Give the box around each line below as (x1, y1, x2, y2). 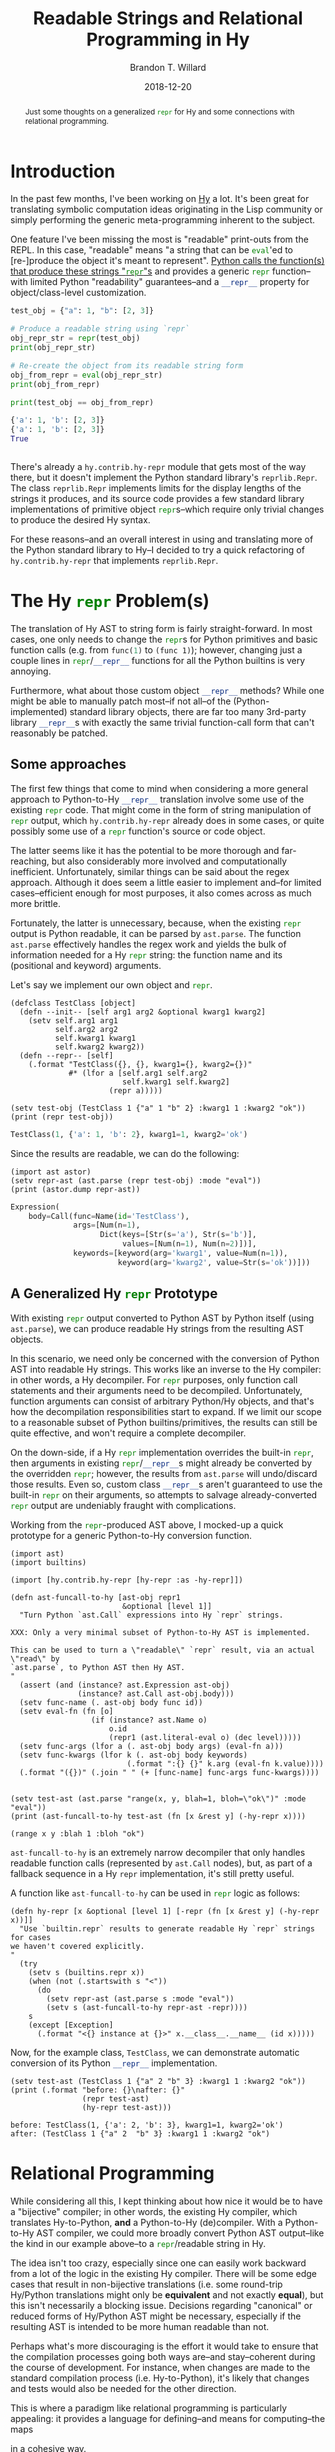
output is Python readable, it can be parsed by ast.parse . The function (10, 927, 302, 939)
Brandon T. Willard (129, 61, 207, 73)
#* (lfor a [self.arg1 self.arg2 (68, 1068, 208, 1078)
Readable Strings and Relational (33, 7, 303, 30)
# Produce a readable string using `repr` (10, 324, 190, 334)
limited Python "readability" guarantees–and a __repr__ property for (29, 276, 310, 288)
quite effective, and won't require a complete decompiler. (10, 1427, 247, 1439)
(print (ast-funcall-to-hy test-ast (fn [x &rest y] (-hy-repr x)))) (10, 1811, 307, 1821)
